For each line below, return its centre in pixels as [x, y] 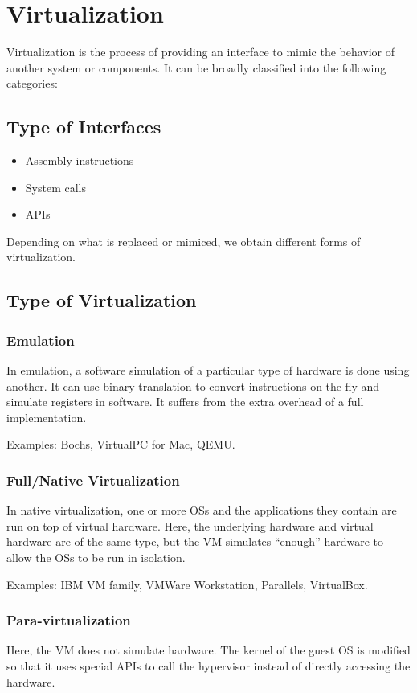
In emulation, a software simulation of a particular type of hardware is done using [208, 370]
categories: [32, 83]
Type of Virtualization [102, 300]
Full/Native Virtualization [93, 480]
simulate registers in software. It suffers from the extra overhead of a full [185, 402]
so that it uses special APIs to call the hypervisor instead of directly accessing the [208, 666]
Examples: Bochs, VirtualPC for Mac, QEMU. [121, 444]
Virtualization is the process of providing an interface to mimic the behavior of [201, 52]
